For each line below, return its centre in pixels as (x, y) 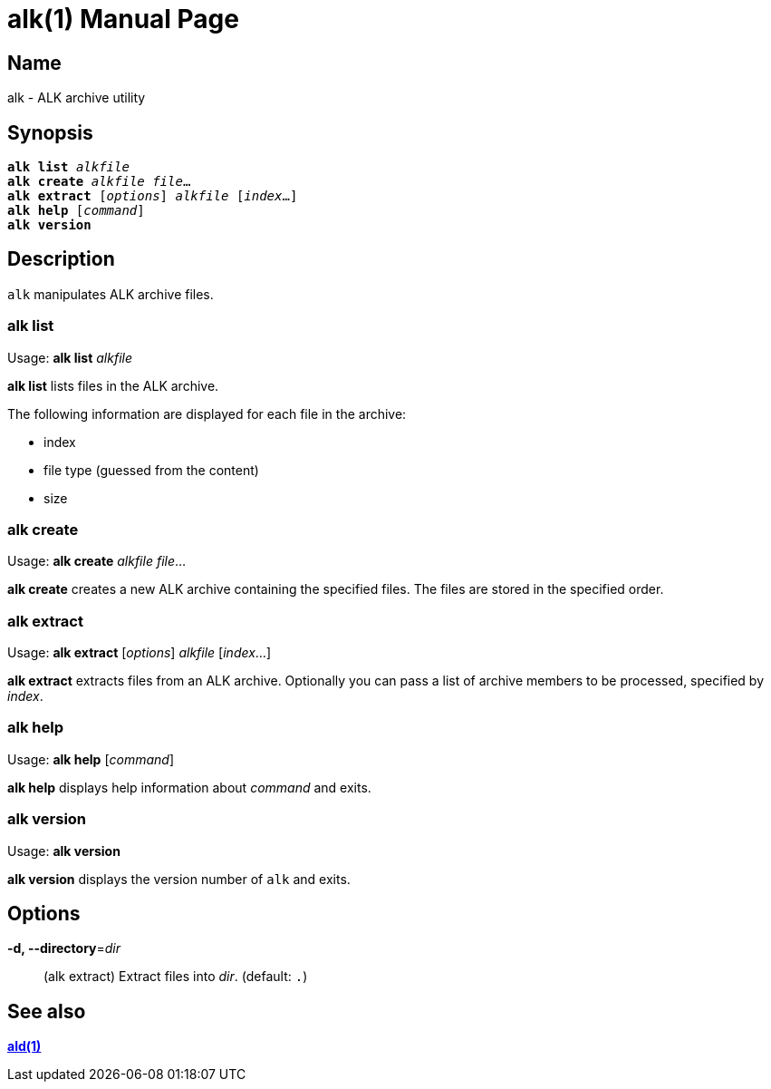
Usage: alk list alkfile (70, 357)
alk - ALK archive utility (77, 98)
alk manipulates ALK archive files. (111, 294)
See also (47, 1011)
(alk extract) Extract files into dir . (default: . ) (176, 977)
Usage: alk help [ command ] (91, 759)
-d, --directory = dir (64, 948)
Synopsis (50, 132)
